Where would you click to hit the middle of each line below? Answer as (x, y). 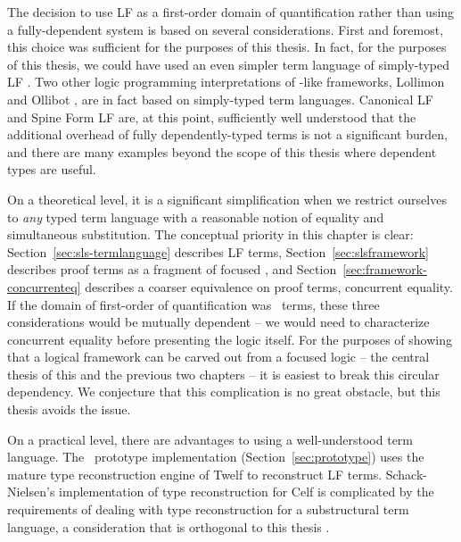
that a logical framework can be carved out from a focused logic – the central (218, 357)
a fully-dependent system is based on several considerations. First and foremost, (226, 29)
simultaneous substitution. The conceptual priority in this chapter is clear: (210, 234)
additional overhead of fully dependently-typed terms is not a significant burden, (227, 134)
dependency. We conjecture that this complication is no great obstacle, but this (224, 392)
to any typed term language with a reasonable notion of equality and (196, 217)
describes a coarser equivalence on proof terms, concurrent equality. (269, 286)
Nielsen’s (31, 492)
